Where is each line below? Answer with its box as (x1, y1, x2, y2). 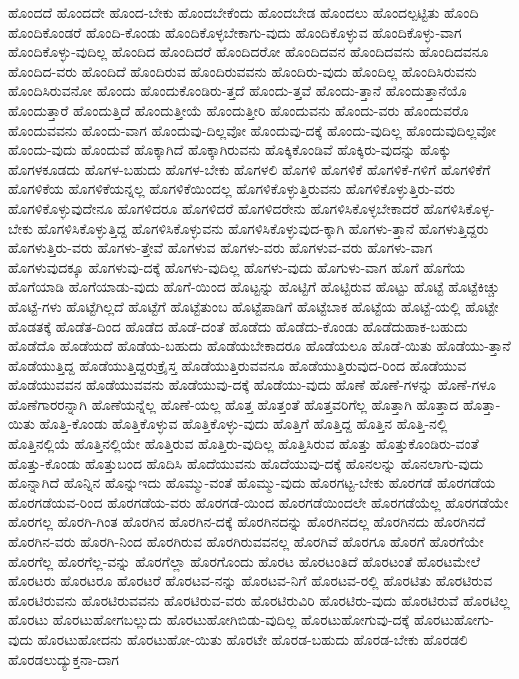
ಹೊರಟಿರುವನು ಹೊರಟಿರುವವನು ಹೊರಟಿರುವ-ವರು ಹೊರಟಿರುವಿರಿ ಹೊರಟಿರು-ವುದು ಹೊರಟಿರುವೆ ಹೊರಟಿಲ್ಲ (8, 589, 510, 610)
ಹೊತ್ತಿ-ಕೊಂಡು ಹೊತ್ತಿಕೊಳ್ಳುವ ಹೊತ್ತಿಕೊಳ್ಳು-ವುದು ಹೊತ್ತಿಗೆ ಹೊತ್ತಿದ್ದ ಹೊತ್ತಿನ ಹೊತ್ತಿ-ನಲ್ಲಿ (39, 413, 448, 434)
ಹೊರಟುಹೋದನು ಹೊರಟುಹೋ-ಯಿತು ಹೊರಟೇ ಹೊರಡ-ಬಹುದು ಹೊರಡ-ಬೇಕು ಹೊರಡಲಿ (37, 629, 468, 649)
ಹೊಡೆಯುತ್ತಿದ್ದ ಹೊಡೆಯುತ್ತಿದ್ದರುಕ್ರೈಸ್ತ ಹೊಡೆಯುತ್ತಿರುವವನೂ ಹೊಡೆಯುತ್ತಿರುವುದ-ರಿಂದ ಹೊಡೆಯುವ (8, 354, 467, 375)
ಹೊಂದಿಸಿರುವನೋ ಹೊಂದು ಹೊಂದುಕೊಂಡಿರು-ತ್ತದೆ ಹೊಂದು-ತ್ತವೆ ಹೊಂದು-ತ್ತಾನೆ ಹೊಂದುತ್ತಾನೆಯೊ (8, 80, 467, 101)
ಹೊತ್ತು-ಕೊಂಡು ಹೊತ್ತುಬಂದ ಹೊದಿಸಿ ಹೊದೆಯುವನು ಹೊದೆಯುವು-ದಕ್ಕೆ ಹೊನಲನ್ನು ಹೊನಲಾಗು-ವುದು (8, 452, 484, 473)
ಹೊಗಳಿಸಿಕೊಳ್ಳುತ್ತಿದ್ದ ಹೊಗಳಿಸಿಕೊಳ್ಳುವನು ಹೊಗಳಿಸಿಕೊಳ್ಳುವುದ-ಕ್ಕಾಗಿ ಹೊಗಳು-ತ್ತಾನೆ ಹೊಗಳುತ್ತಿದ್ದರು (37, 217, 489, 238)
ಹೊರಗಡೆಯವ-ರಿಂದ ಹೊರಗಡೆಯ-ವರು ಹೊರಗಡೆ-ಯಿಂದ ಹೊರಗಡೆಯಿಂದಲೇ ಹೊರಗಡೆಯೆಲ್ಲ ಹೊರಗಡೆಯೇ (8, 491, 509, 512)
